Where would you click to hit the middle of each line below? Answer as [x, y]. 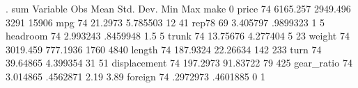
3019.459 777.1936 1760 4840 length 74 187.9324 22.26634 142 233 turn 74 [164, 49]
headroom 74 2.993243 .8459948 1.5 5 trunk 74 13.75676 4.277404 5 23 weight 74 [178, 36]
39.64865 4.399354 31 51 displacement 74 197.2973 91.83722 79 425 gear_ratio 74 [179, 63]
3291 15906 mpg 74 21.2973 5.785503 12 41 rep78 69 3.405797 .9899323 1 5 [165, 22]
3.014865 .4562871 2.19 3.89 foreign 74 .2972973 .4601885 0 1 [135, 76]
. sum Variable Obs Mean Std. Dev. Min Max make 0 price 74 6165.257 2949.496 [178, 8]
